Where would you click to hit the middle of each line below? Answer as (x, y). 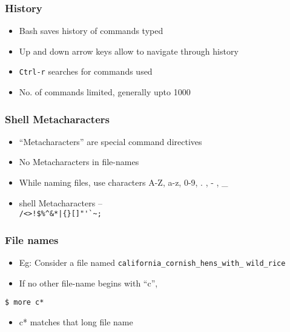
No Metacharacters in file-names (79, 162)
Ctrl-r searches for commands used (86, 71)
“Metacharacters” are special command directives (110, 141)
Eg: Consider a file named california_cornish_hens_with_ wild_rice (152, 263)
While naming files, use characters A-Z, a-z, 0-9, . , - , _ (124, 182)
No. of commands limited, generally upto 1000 (105, 92)
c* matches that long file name (76, 322)
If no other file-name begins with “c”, (88, 283)
